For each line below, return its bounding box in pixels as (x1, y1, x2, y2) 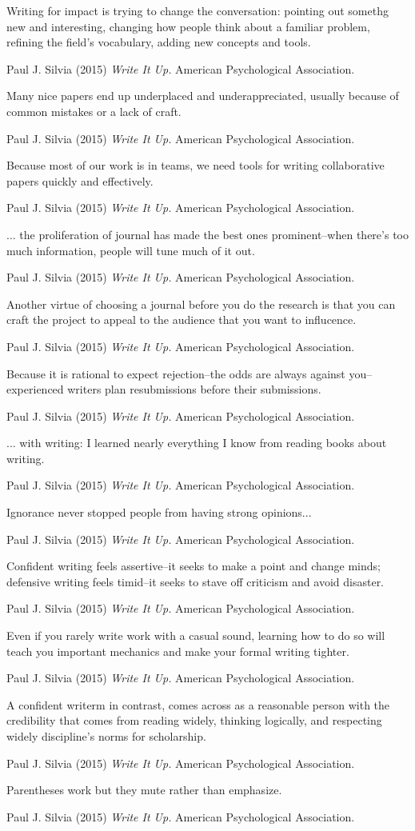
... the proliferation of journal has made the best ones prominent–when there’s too (6, 226, 409, 242)
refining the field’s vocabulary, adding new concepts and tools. (6, 34, 311, 50)
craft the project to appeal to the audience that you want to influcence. (6, 311, 357, 328)
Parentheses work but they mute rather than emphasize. (6, 781, 282, 798)
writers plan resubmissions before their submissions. (67, 381, 321, 398)
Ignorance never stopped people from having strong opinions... (6, 504, 312, 521)
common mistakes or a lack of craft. (6, 102, 182, 119)
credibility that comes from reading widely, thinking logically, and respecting (6, 712, 382, 729)
